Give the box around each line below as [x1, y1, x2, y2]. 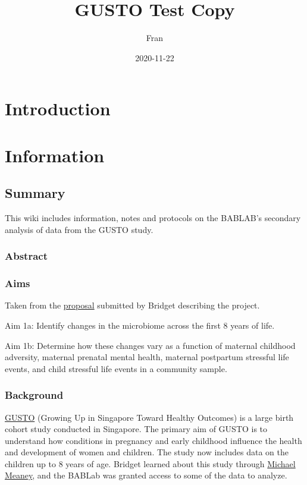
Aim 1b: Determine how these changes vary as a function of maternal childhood [5, 339, 296, 351]
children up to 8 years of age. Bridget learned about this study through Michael [5, 457, 296, 470]
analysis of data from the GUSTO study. [5, 223, 153, 235]
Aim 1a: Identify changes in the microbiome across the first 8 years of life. [5, 319, 275, 331]
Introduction [5, 96, 111, 121]
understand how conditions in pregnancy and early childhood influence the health [5, 434, 302, 446]
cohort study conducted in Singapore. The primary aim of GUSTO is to [5, 423, 268, 435]
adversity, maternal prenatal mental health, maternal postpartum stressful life [5, 351, 289, 363]
